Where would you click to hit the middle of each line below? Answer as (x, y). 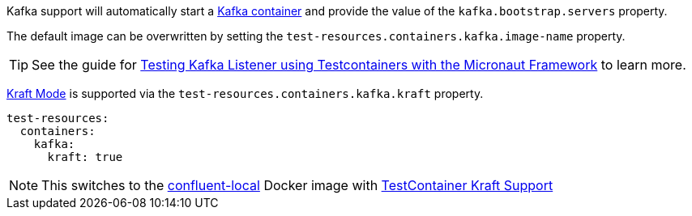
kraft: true (85, 157)
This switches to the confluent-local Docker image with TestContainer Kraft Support (297, 185)
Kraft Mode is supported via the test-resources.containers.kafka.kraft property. (245, 93)
